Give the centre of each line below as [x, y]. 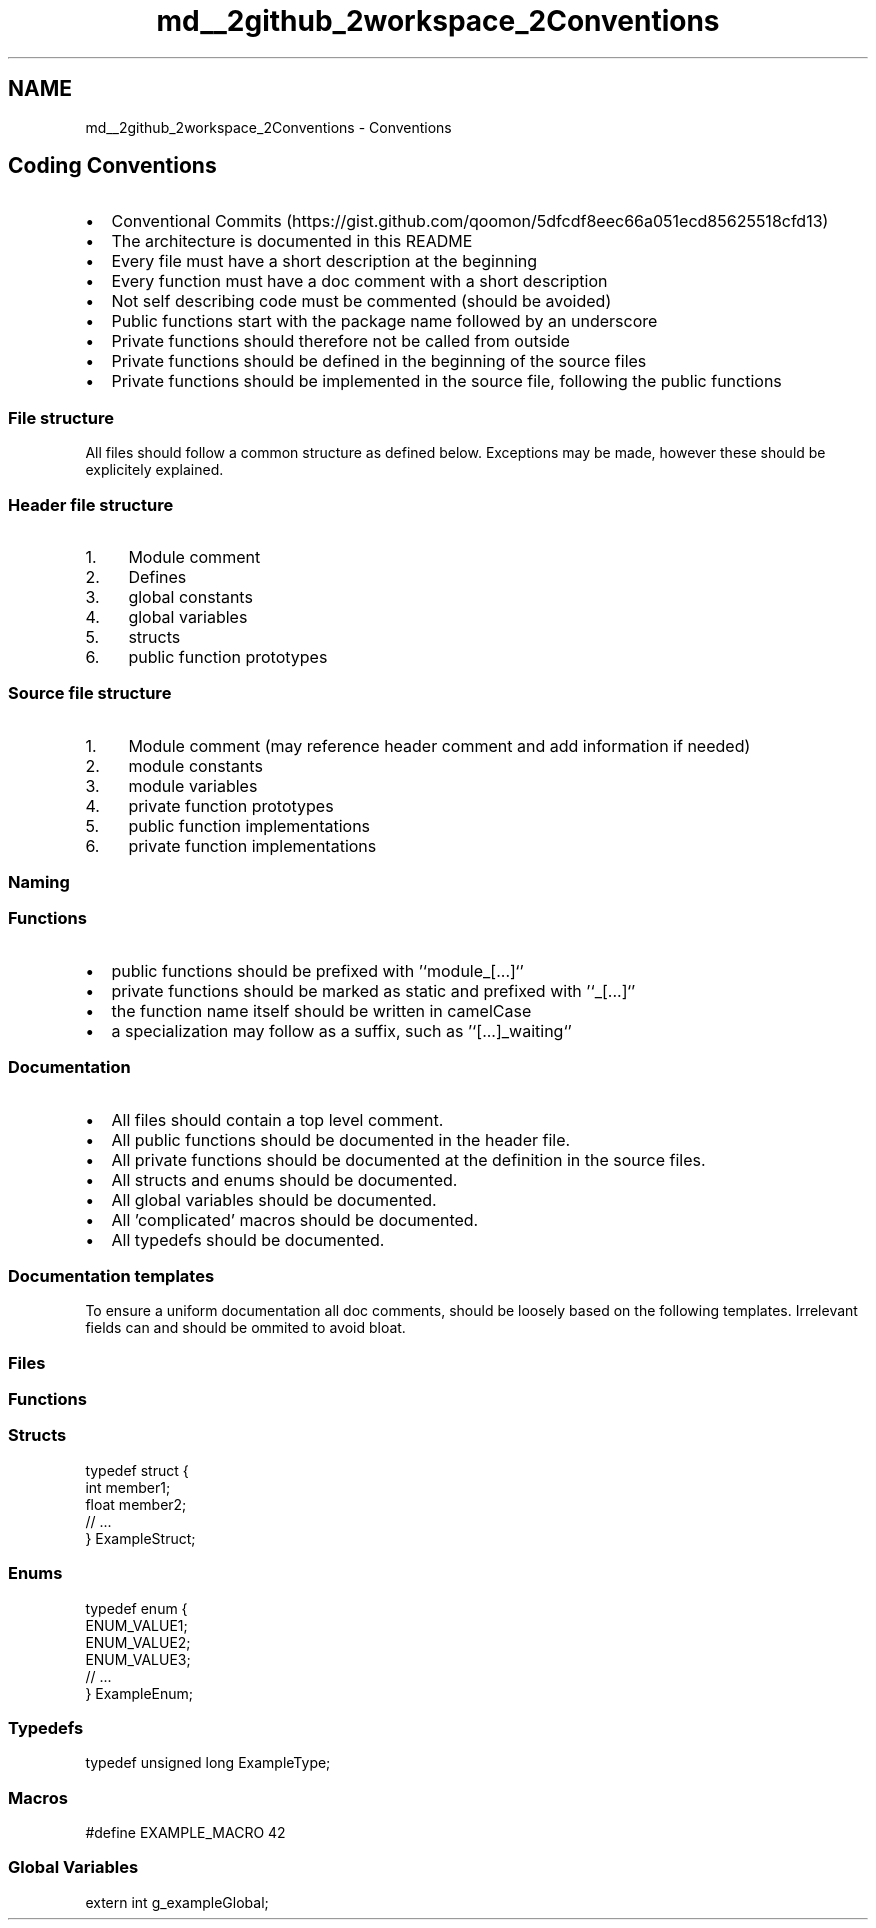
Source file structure [90, 693]
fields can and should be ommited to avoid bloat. [245, 1328]
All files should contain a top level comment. [277, 1119]
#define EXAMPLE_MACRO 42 [185, 1833]
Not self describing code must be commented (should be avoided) [361, 301]
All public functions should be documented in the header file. [341, 1139]
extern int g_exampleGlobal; [177, 1902]
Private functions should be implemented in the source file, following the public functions [446, 381]
